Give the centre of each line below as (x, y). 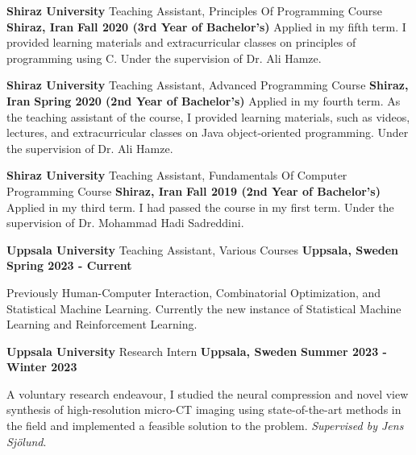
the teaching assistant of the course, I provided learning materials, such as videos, (208, 116)
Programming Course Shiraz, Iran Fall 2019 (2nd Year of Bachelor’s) (193, 190)
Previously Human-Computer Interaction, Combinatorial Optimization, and (194, 292)
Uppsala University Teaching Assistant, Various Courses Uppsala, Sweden (203, 249)
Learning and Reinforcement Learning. (102, 324)
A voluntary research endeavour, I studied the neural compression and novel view (208, 393)
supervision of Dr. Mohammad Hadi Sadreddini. (125, 223)
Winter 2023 (42, 367)
